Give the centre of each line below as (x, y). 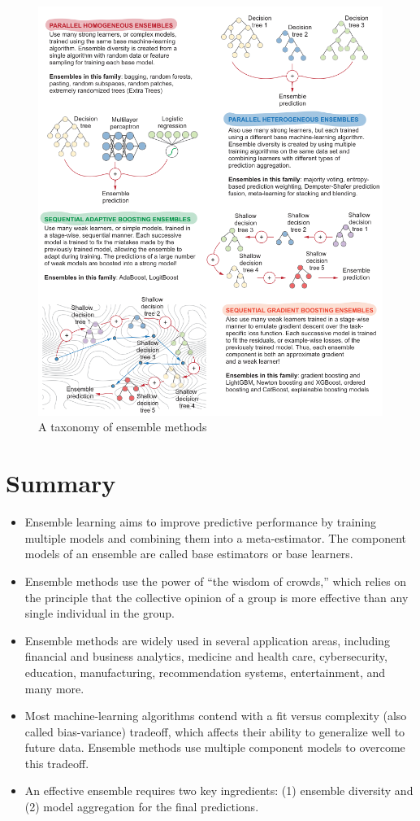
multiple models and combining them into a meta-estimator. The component (215, 537)
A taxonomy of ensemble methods (123, 427)
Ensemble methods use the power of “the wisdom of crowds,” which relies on (216, 581)
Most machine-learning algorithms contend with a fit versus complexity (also (216, 716)
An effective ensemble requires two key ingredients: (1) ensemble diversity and (219, 790)
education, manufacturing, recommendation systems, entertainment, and (205, 672)
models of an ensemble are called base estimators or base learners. (189, 554)
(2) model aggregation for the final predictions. (142, 807)
